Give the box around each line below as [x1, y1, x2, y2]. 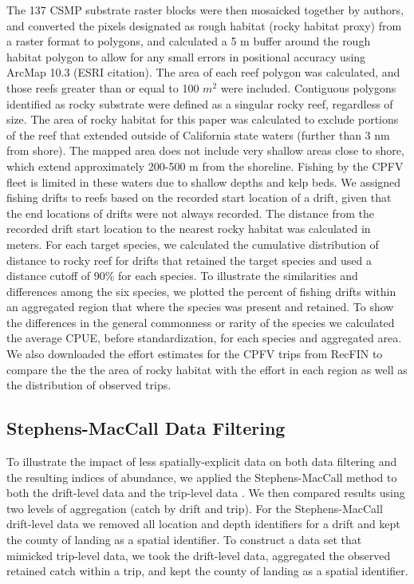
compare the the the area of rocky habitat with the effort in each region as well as [6, 361, 408, 377]
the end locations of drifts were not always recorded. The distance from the [6, 204, 374, 221]
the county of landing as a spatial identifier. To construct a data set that [6, 531, 362, 548]
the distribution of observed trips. [6, 377, 172, 393]
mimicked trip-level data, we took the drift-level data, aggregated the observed [6, 547, 391, 563]
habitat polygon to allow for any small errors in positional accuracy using [6, 48, 366, 65]
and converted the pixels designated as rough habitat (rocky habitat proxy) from [6, 17, 402, 34]
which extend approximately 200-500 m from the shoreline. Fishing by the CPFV [6, 157, 404, 174]
